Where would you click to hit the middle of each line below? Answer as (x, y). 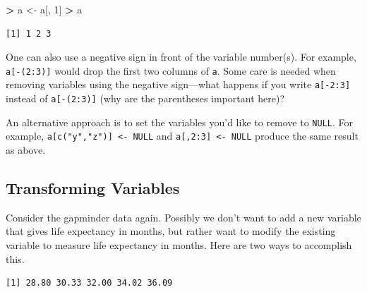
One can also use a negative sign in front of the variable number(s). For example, (181, 57)
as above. (26, 150)
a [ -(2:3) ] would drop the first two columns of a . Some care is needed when (171, 70)
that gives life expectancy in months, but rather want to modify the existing (171, 231)
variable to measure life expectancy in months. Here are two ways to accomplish (179, 245)
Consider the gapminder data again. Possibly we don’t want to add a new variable (183, 217)
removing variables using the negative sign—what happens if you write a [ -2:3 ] (178, 84)
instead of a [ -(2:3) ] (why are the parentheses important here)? (145, 98)
